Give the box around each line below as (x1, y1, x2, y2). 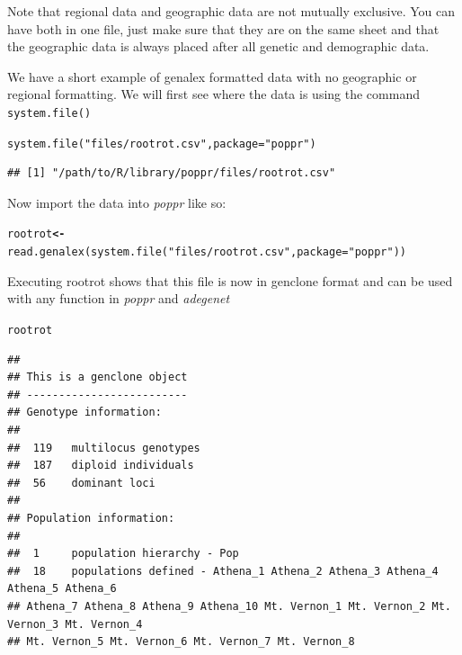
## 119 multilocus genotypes (7, 441, 200, 454)
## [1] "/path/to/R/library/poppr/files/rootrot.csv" (7, 166, 336, 180)
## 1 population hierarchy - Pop (7, 547, 239, 561)
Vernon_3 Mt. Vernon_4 (7, 617, 143, 631)
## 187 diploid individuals (7, 459, 194, 472)
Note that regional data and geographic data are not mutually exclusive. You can (7, 2, 455, 20)
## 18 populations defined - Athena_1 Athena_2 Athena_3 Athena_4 (7, 564, 439, 578)
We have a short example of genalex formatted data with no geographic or (7, 67, 417, 85)
